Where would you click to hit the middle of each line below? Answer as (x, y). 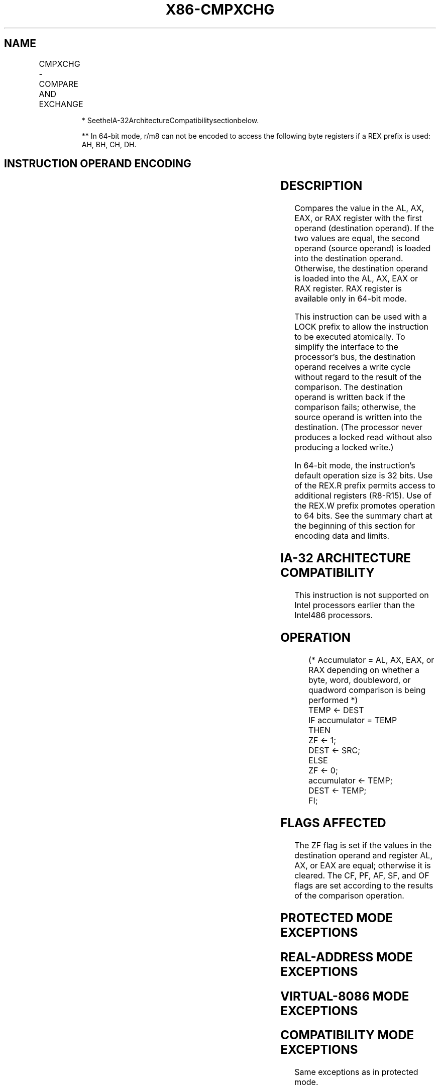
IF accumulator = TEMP (353, 720)
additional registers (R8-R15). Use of (363, 496)
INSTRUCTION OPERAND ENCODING (98, 164)
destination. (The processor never (359, 427)
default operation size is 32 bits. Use (364, 476)
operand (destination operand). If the (364, 228)
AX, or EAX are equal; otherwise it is (363, 865)
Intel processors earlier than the (355, 605)
